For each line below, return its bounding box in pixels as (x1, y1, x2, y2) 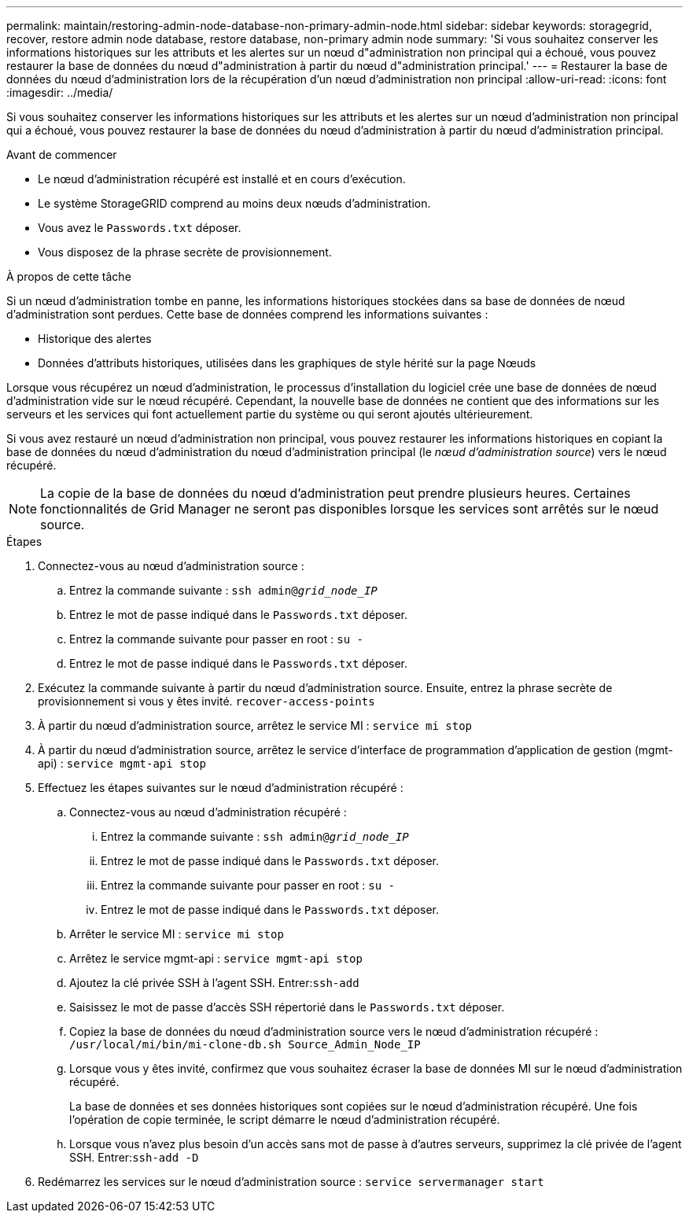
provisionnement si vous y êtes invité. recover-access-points (38, 694, 375, 708)
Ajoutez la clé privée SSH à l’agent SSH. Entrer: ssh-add (69, 976, 359, 989)
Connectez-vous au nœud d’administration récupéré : (69, 805, 347, 819)
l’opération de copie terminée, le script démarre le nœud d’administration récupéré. (69, 1113, 500, 1126)
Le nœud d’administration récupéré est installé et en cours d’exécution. (38, 172, 406, 186)
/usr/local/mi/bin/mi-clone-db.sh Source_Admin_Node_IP (69, 1038, 421, 1051)
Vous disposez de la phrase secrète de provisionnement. (38, 245, 332, 259)
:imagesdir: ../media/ (6, 86, 113, 99)
